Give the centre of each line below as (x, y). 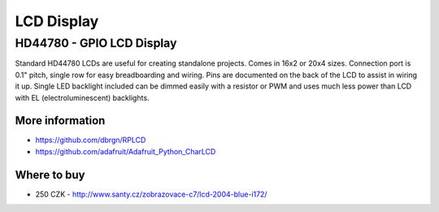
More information (60, 121)
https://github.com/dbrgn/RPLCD (91, 140)
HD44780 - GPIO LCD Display (96, 43)
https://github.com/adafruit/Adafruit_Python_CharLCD (126, 151)
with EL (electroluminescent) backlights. (82, 97)
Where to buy (50, 175)
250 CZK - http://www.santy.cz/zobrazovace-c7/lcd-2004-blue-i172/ (151, 194)
